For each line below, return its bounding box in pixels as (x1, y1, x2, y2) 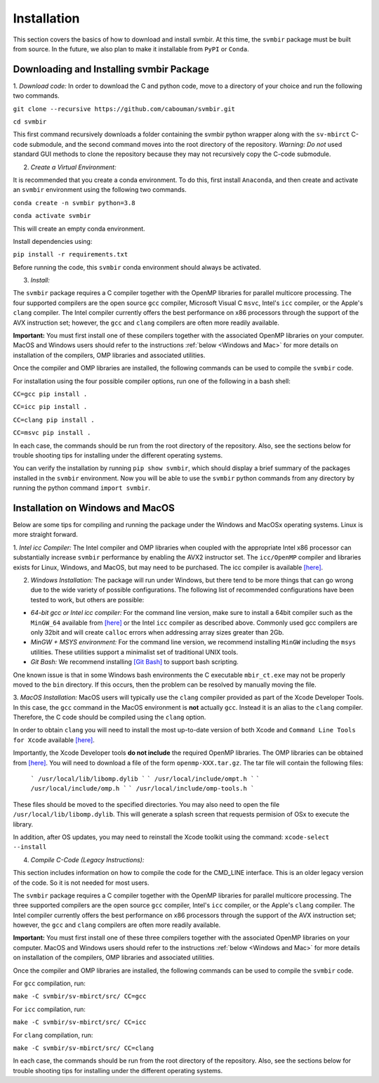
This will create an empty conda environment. (13, 224, 145, 233)
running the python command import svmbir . (13, 484, 151, 492)
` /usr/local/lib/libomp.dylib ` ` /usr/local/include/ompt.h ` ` (30, 775, 260, 783)
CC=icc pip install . (13, 403, 88, 411)
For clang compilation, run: (13, 1030, 93, 1039)
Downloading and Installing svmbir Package (13, 63, 210, 75)
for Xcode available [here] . (13, 735, 95, 744)
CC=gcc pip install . (13, 390, 88, 398)
